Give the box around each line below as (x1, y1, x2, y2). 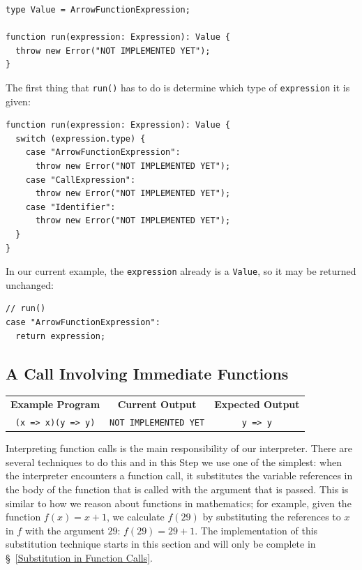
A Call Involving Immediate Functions (6, 362, 289, 384)
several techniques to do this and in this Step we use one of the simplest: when (6, 454, 342, 469)
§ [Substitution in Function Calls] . (6, 550, 153, 564)
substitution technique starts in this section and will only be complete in (6, 537, 316, 551)
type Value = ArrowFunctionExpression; (6, 5, 190, 15)
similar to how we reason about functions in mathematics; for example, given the (6, 495, 352, 510)
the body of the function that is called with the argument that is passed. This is (6, 481, 349, 496)
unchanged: (6, 277, 54, 292)
